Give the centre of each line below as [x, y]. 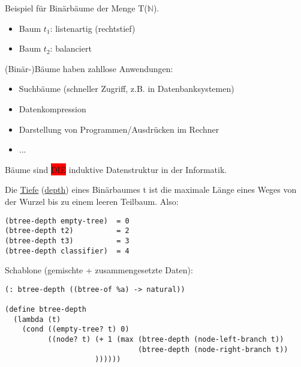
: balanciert [71, 48]
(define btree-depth [46, 310]
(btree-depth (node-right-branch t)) [213, 349]
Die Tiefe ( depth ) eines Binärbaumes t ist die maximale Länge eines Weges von [151, 190]
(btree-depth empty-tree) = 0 [67, 221]
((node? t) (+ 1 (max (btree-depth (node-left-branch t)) [166, 340]
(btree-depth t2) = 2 [67, 231]
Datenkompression [52, 108]
